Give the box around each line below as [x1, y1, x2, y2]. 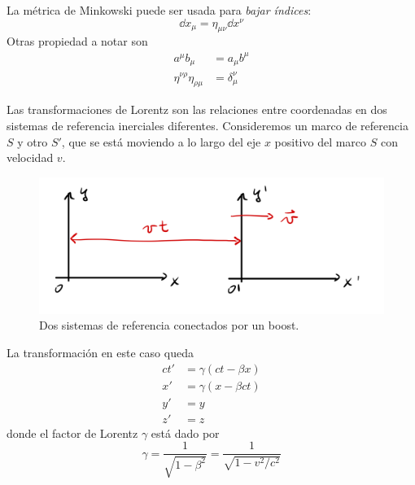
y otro [17, 133, 48, 150]
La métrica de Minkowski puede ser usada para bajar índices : [7, 2, 312, 18]
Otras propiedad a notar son [7, 33, 148, 50]
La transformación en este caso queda [7, 344, 194, 361]
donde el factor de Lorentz [7, 424, 138, 441]
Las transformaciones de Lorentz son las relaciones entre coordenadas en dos [7, 101, 387, 118]
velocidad [7, 149, 54, 166]
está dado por [151, 424, 220, 441]
